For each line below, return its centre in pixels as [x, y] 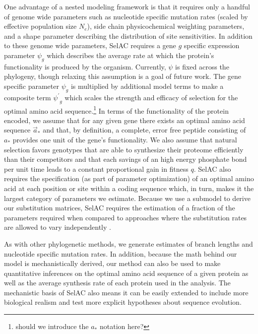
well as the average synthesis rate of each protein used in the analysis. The [117, 283]
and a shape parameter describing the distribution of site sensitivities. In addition [128, 35]
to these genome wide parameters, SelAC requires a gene [90, 45]
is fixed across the [202, 66]
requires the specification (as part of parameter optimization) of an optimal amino [129, 178]
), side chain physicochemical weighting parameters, [166, 26]
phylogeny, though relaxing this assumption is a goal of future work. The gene [123, 76]
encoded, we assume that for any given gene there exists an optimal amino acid [125, 120]
